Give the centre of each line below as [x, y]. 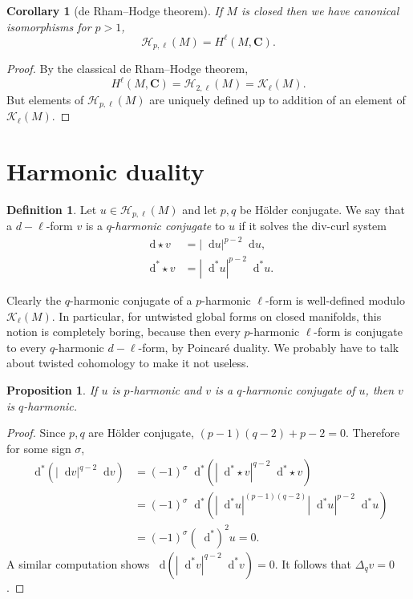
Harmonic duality [105, 170]
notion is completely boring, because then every [123, 332]
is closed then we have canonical [320, 10]
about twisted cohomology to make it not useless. [128, 363]
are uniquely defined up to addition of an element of [277, 99]
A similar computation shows [78, 563]
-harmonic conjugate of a [131, 299]
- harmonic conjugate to [168, 226]
